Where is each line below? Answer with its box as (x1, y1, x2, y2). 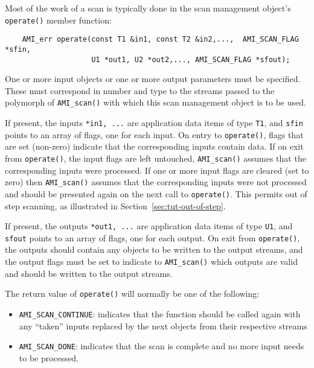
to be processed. (19, 351, 78, 364)
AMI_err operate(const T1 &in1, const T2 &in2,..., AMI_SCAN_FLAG (22, 35, 299, 44)
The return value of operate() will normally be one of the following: (5, 287, 260, 300)
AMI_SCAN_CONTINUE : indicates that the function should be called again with (19, 307, 301, 320)
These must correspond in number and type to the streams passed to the (5, 84, 275, 97)
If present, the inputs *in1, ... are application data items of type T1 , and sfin (5, 116, 303, 129)
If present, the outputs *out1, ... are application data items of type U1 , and (5, 220, 293, 232)
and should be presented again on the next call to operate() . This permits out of (5, 187, 307, 200)
